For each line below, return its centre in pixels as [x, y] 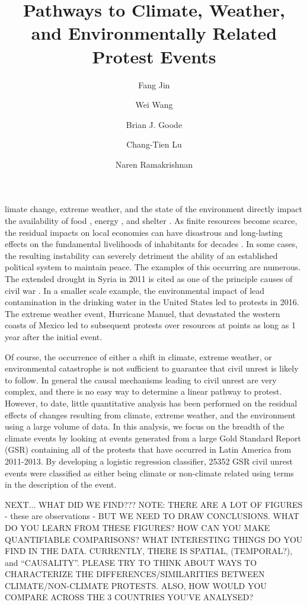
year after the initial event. [54, 337]
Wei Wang [154, 105]
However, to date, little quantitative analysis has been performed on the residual [151, 403]
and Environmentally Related [154, 33]
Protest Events [154, 56]
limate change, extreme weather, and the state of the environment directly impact [153, 209]
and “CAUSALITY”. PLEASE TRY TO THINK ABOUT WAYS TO [131, 562]
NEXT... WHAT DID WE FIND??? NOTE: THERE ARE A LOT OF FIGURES [154, 504]
